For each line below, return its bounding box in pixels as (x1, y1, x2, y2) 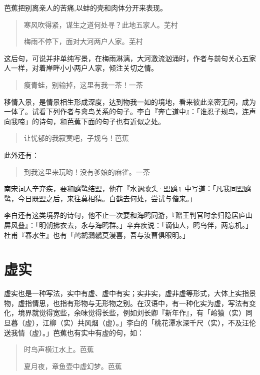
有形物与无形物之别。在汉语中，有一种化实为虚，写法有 (66, 297, 249, 308)
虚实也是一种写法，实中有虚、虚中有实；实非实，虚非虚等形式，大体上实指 (4, 288, 249, 298)
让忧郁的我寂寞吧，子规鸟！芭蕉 (23, 133, 129, 143)
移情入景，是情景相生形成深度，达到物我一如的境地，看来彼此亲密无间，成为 (4, 96, 256, 107)
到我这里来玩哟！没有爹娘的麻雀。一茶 (23, 166, 150, 177)
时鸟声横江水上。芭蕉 (23, 344, 94, 354)
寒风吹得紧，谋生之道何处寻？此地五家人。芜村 (23, 19, 178, 30)
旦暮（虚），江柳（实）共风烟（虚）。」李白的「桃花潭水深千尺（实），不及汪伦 (4, 317, 256, 327)
